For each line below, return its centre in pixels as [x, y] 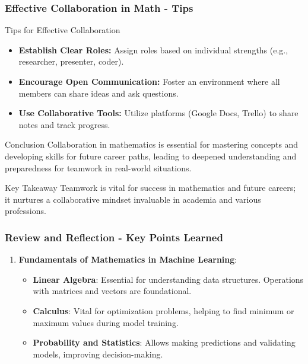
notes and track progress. [64, 124]
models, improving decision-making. [98, 354]
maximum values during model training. [106, 322]
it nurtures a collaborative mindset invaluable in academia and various [133, 199]
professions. [26, 211]
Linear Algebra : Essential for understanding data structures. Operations [168, 279]
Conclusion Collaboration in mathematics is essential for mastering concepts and [152, 144]
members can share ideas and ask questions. [99, 93]
